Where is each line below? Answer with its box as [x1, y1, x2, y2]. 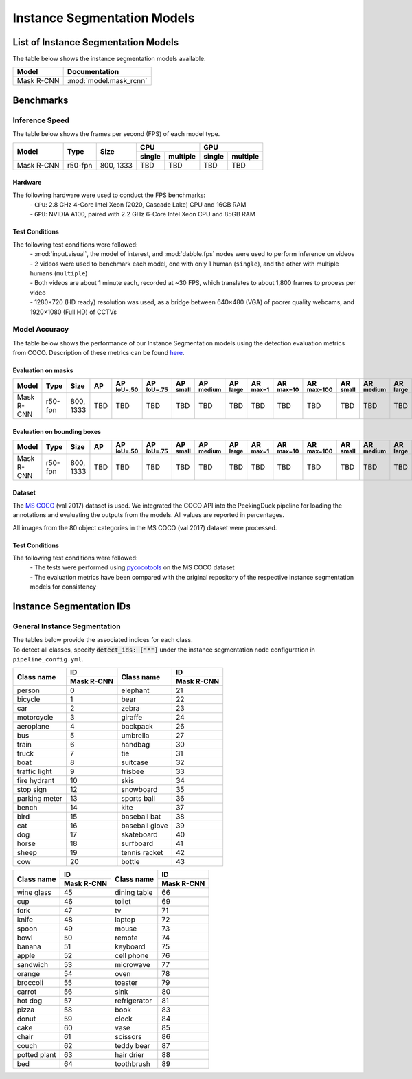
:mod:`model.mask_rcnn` [67, 76, 148, 86]
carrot [16, 987, 37, 997]
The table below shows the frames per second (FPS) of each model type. [12, 130, 220, 138]
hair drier [114, 1050, 144, 1060]
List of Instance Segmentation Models [12, 36, 179, 48]
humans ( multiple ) [30, 269, 88, 277]
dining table [114, 888, 153, 898]
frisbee [121, 766, 144, 776]
